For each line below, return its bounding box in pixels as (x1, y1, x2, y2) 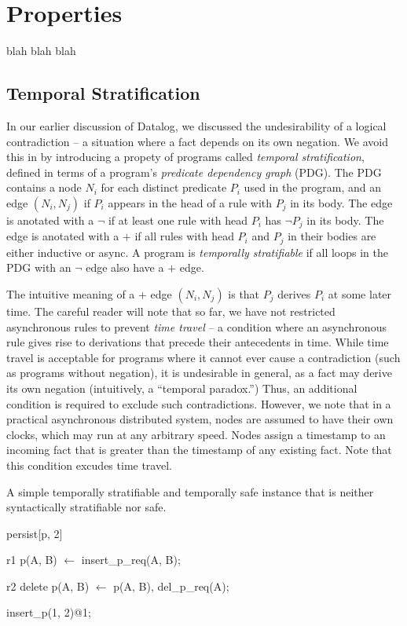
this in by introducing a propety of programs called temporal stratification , (6, 148, 365, 165)
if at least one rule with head (108, 211, 248, 228)
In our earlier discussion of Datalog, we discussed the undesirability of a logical (6, 117, 387, 134)
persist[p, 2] (6, 525, 63, 541)
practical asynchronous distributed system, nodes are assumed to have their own (6, 411, 394, 427)
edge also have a (86, 259, 164, 276)
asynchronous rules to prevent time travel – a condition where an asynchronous (6, 318, 387, 335)
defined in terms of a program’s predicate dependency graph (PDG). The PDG (6, 163, 382, 180)
